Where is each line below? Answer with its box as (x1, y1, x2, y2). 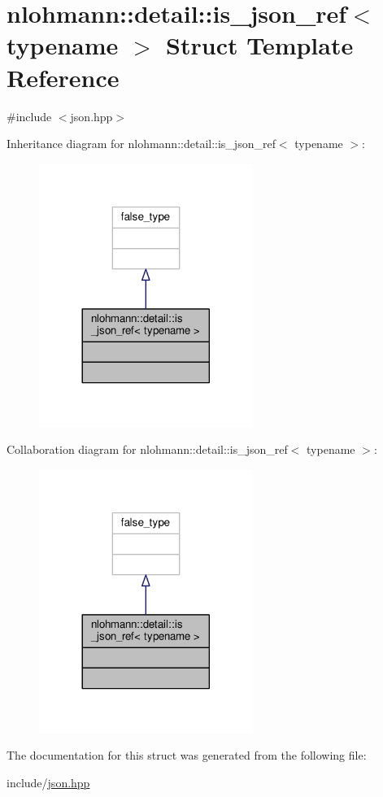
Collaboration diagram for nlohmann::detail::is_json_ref (7, 441, 288, 458)
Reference (7, 60, 120, 94)
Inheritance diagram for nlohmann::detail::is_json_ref (7, 135, 276, 152)
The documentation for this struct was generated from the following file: (7, 747, 367, 764)
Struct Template (166, 28, 354, 62)
